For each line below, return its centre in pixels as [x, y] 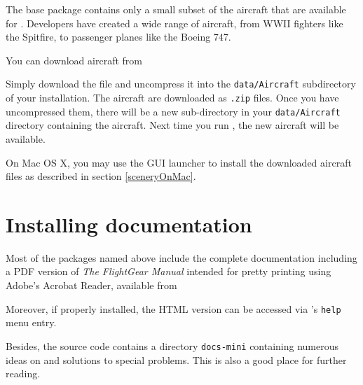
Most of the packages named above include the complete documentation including [181, 257]
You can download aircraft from [74, 60]
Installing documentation [129, 224]
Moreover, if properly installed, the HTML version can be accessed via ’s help [173, 308]
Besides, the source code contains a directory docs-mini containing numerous [172, 345]
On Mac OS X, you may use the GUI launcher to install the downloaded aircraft [179, 162]
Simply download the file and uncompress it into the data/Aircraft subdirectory [181, 84]
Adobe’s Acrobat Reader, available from [91, 285]
